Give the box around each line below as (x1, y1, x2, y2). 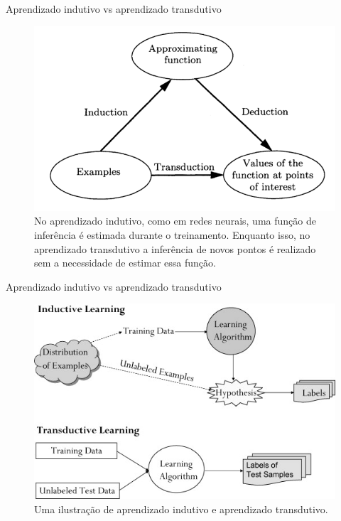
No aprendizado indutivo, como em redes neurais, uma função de (34, 213, 316, 228)
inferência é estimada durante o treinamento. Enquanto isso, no (34, 227, 310, 242)
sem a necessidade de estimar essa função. (34, 255, 216, 270)
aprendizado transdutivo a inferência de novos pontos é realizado (34, 241, 316, 256)
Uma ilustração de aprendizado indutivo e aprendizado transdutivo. (34, 501, 328, 516)
